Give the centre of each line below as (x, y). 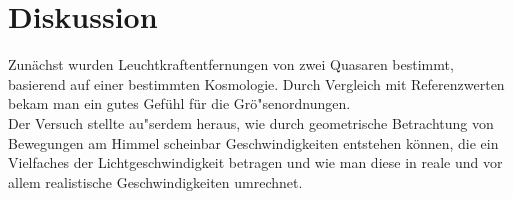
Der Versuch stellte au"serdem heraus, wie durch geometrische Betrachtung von (251, 122)
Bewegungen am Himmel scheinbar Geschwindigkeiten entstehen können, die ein (253, 142)
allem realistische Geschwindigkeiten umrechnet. (155, 181)
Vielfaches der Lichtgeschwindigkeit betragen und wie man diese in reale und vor (255, 162)
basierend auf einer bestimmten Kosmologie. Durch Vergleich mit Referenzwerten (256, 83)
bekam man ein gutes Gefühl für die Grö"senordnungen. (179, 103)
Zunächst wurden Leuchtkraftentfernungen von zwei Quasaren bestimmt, (231, 64)
